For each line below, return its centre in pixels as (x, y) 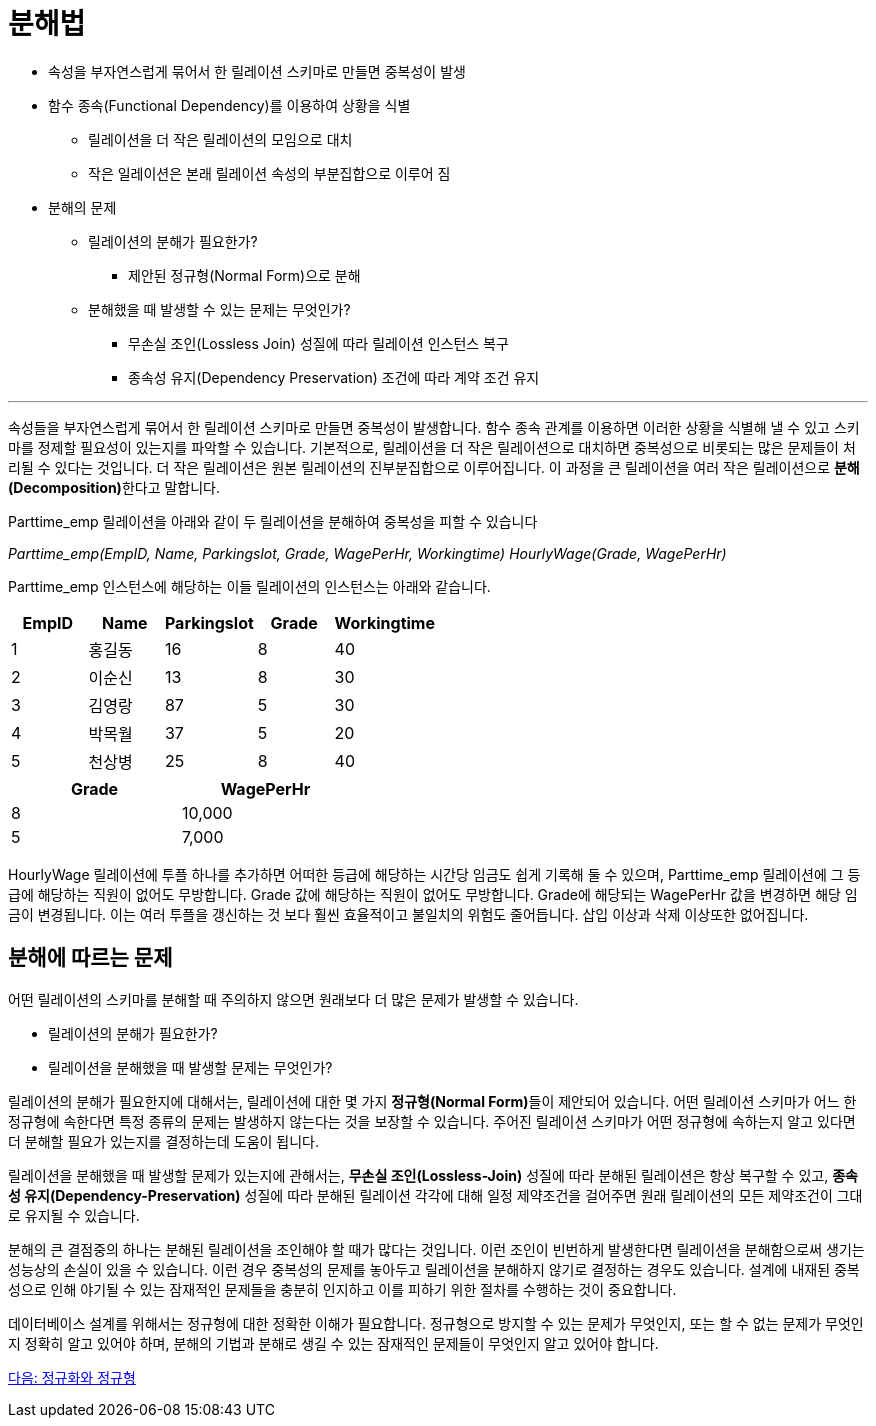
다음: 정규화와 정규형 (72, 1377)
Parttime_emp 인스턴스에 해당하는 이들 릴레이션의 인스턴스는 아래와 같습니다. (249, 586)
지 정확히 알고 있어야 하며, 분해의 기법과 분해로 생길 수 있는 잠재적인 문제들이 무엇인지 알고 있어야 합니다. (333, 1343)
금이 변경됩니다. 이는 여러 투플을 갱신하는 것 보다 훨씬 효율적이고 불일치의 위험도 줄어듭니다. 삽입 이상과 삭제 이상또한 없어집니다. (408, 914)
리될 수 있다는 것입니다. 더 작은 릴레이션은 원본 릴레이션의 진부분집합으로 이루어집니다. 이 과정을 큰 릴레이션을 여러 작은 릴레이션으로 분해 (434, 467)
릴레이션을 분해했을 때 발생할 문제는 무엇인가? (190, 1067)
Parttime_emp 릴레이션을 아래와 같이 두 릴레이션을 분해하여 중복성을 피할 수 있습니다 (273, 521)
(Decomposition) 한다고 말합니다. (114, 487)
